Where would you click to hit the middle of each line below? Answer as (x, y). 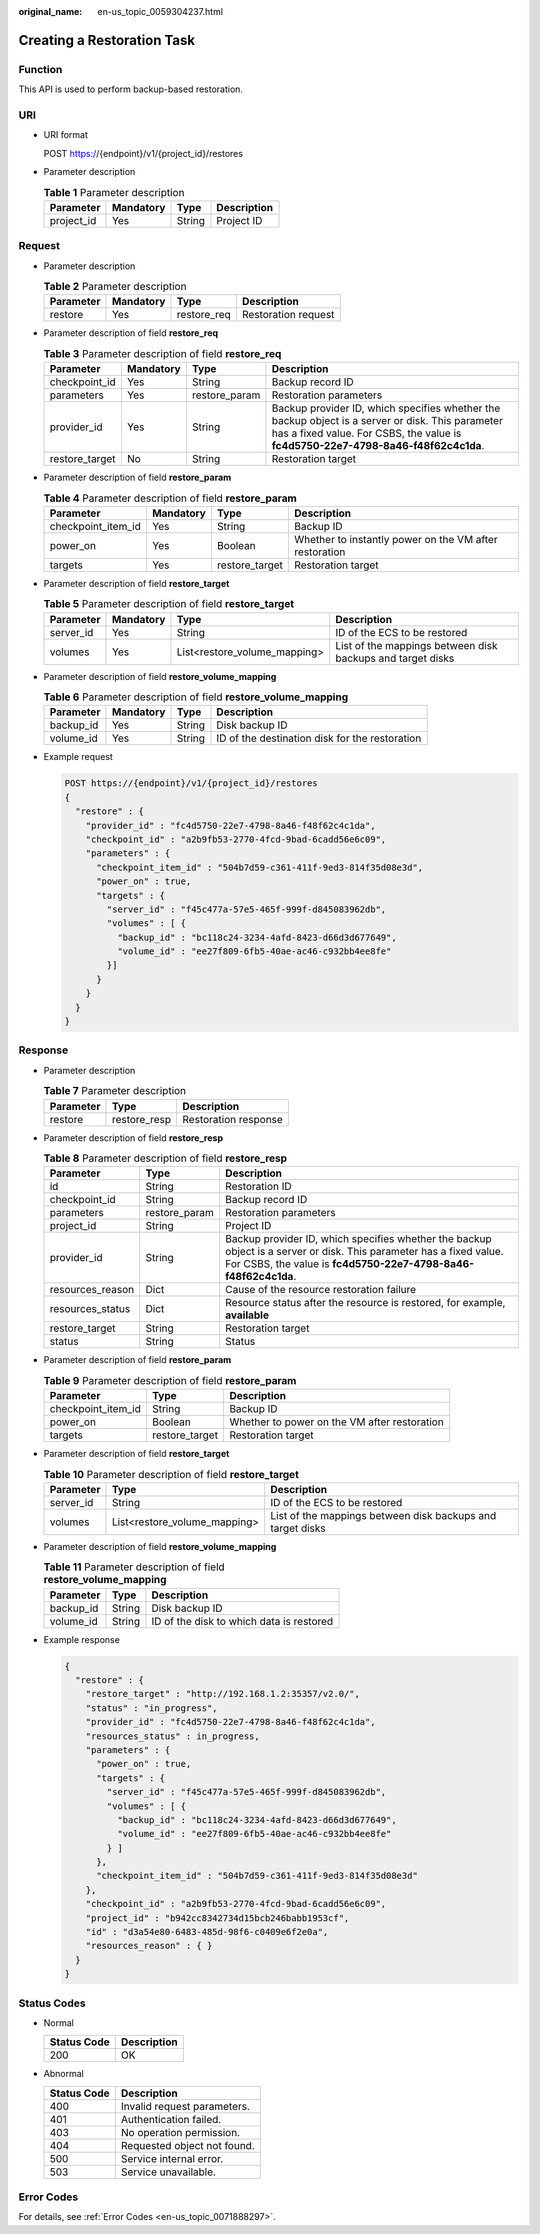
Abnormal (63, 2074)
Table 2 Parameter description (115, 287)
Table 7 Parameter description (115, 1091)
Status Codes (52, 2003)
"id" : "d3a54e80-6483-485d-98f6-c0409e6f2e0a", (207, 1932)
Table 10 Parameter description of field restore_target (171, 1474)
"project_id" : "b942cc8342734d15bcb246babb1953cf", (217, 1918)
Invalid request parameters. (185, 2106)
